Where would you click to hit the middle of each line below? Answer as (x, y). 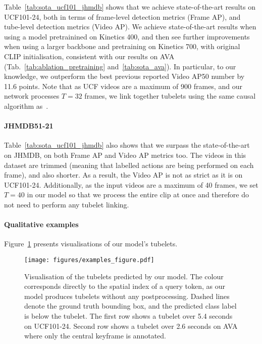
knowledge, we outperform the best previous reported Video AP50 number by (124, 76)
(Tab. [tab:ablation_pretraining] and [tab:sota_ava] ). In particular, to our (120, 66)
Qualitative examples (41, 224)
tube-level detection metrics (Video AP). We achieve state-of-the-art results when (130, 27)
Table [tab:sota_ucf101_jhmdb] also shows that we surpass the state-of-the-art (127, 145)
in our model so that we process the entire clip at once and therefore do (138, 195)
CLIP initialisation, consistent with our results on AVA (89, 56)
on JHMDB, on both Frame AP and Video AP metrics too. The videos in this (125, 155)
